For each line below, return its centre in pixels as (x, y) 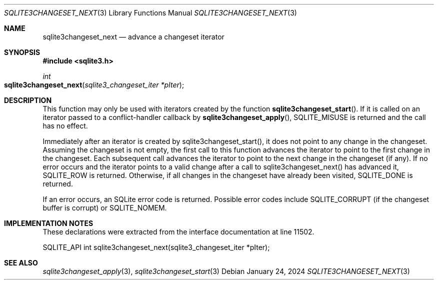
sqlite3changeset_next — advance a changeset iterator (133, 37)
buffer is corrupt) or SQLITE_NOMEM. (105, 208)
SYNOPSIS (22, 52)
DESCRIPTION (28, 100)
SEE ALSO (21, 263)
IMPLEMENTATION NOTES (49, 223)
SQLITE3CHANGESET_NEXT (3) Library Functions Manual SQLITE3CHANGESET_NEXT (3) (150, 13)
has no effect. (65, 126)
